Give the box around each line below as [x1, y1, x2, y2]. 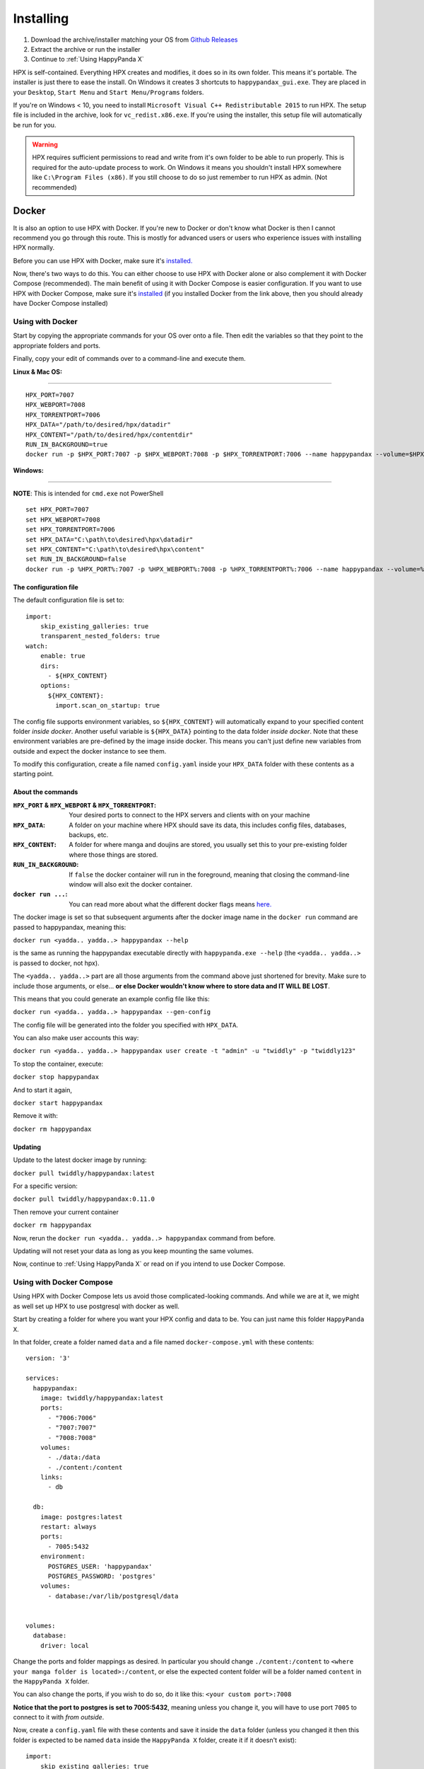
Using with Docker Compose [13, 1277, 113, 1287]
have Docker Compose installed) [13, 299, 109, 308]
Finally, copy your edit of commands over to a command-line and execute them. [13, 355, 246, 363]
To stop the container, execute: [13, 1059, 104, 1068]
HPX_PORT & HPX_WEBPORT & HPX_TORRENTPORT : [13, 800, 157, 809]
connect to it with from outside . [13, 1713, 105, 1722]
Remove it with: [13, 1112, 58, 1120]
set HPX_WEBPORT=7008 [25, 515, 100, 524]
